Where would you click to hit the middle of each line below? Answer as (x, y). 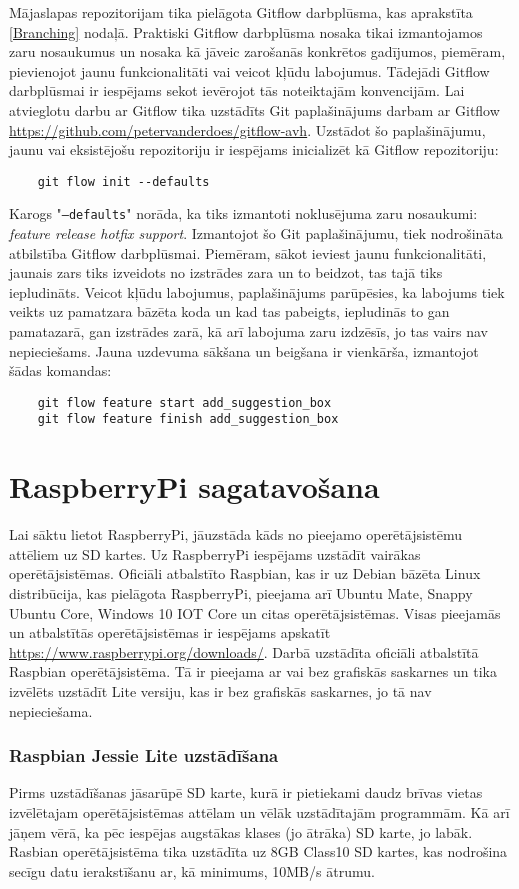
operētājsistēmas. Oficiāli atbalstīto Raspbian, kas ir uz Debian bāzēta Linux (245, 573)
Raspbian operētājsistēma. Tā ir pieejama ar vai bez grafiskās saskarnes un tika (253, 671)
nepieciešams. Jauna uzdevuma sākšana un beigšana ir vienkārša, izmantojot (244, 350)
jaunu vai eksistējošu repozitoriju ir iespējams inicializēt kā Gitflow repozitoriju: (254, 149)
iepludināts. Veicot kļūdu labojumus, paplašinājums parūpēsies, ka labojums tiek (257, 291)
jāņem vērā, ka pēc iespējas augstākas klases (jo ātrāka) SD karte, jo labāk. (241, 831)
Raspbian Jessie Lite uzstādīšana (144, 755)
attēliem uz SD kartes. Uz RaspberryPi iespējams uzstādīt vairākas (215, 553)
